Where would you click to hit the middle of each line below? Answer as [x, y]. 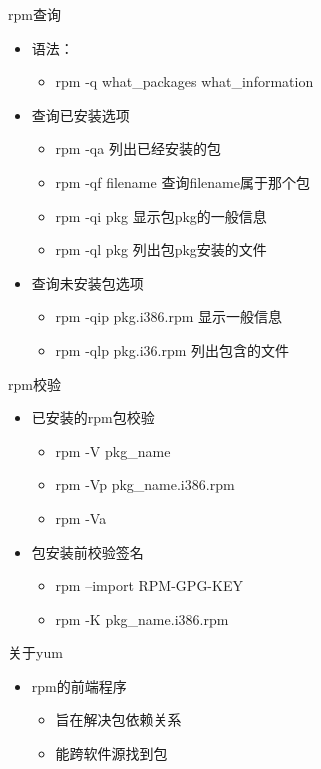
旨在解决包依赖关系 [118, 719]
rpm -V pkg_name [113, 450]
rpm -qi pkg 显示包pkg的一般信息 [161, 215]
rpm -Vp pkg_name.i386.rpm [145, 484]
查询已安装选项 [80, 114]
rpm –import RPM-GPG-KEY [149, 585]
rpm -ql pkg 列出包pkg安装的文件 [161, 249]
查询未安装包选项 [87, 282]
